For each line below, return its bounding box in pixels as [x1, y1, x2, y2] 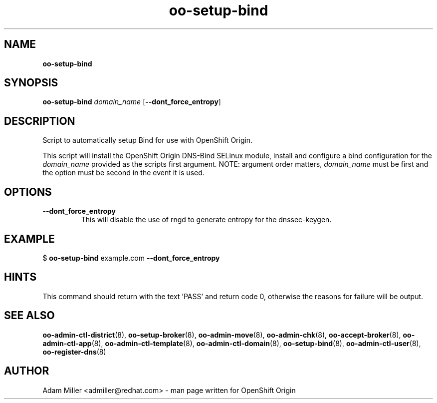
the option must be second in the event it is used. [42, 168, 205, 177]
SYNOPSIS [4, 76, 58, 89]
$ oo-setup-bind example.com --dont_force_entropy [42, 253, 220, 262]
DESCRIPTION [4, 114, 75, 127]
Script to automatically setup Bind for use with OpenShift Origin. [42, 136, 253, 145]
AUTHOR [4, 365, 49, 378]
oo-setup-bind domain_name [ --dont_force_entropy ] [42, 97, 221, 106]
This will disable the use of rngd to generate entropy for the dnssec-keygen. [81, 215, 332, 224]
